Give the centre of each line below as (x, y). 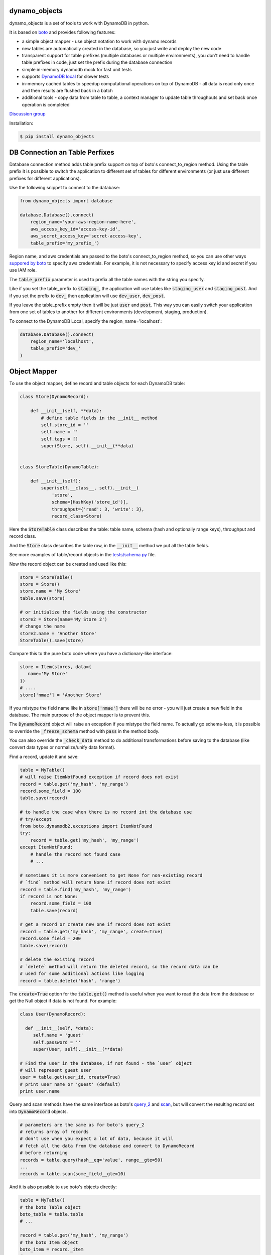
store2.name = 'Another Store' (58, 633)
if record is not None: (49, 896)
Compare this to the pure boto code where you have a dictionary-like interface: (91, 653)
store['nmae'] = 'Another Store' (61, 695)
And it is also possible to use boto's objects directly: (63, 1187)
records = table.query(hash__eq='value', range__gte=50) (91, 1160)
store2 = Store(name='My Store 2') (63, 619)
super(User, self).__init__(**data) (78, 1049)
